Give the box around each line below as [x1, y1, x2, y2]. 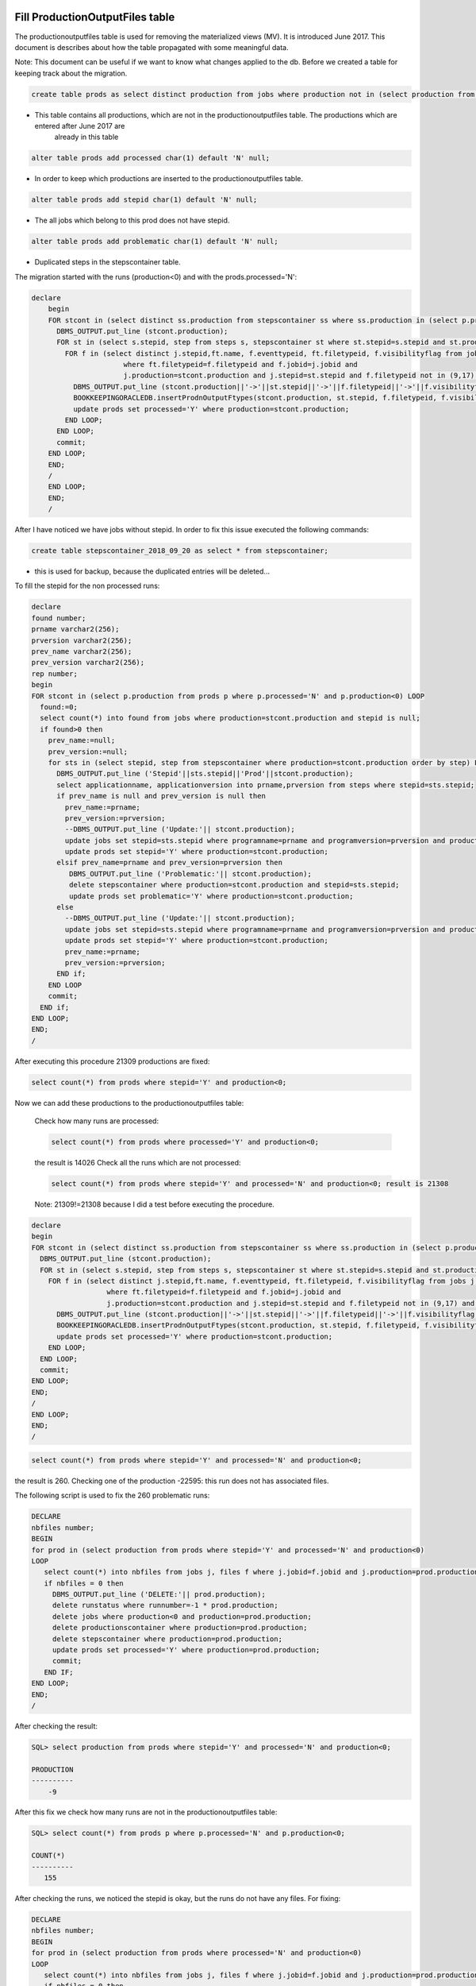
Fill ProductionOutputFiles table [14, 10, 175, 24]
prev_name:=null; [48, 736, 116, 745]
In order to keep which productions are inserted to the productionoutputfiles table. [34, 174, 303, 184]
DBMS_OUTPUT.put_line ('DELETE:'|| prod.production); [52, 1590, 266, 1599]
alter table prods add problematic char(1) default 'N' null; [31, 237, 278, 246]
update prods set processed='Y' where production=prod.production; [52, 1645, 321, 1655]
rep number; [31, 669, 79, 678]
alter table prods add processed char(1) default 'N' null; [31, 153, 271, 163]
